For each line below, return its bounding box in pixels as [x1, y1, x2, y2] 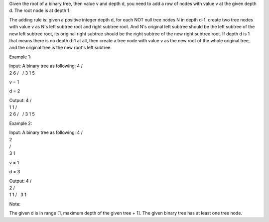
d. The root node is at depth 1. [9, 7, 71, 13]
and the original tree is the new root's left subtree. [9, 45, 112, 51]
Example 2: [9, 120, 32, 126]
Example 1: [9, 54, 31, 60]
